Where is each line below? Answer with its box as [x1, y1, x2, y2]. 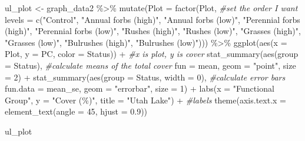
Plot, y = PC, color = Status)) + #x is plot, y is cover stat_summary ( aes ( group [5, 48, 299, 60]
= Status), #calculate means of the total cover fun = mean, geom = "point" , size [5, 59, 296, 71]
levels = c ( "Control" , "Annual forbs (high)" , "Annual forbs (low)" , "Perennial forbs [5, 13, 300, 25]
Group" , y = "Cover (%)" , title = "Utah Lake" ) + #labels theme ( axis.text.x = [5, 93, 286, 106]
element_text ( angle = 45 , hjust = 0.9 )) [5, 105, 148, 117]
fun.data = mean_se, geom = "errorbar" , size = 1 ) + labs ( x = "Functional [5, 82, 274, 95]
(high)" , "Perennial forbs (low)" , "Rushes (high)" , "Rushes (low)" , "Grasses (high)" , [5, 25, 301, 37]
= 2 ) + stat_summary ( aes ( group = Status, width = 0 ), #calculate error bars [5, 70, 286, 83]
